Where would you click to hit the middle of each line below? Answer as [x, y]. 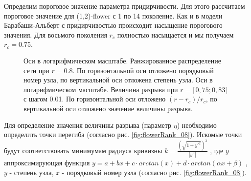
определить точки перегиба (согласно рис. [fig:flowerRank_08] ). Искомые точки [123, 134]
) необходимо [197, 125]
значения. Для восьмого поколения [56, 34]
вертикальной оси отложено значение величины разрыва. [108, 108]
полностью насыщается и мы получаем [175, 34]
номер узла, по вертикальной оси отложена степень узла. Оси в [118, 80]
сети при [36, 70]
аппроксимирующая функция [47, 162]
